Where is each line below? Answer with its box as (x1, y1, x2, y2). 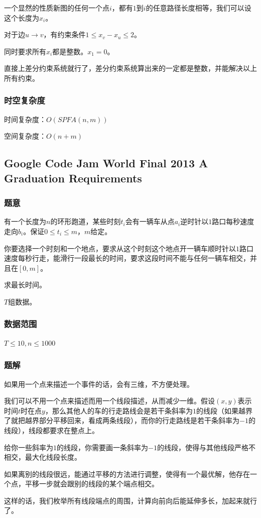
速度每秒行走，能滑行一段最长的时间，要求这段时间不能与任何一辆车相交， (4, 253, 250, 263)
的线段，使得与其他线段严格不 (157, 442, 255, 452)
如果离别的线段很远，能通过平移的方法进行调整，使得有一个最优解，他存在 (4, 468, 250, 479)
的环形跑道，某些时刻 (50, 216, 121, 227)
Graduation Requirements (4, 170, 142, 185)
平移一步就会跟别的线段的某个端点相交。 (25, 478, 159, 489)
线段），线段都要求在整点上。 (4, 425, 99, 435)
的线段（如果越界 (196, 405, 252, 416)
